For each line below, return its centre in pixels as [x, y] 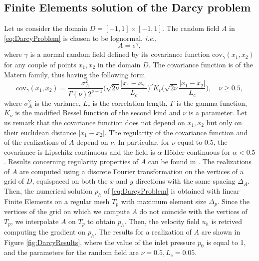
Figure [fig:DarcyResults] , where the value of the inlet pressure [100, 242]
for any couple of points [40, 64]
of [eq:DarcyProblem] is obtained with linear [171, 191]
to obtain [102, 221]
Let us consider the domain [46, 28]
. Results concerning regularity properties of [71, 161]
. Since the [234, 201]
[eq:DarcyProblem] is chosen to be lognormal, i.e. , [80, 38]
